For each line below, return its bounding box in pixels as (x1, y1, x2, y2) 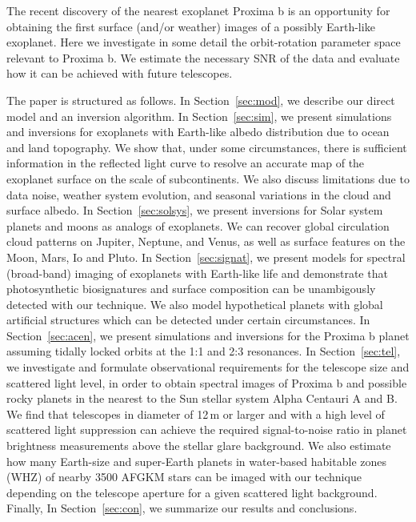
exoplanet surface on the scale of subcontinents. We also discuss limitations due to (6, 170, 410, 187)
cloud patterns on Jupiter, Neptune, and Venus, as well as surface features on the (6, 233, 406, 250)
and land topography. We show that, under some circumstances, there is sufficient (6, 139, 407, 155)
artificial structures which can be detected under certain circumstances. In (6, 311, 370, 328)
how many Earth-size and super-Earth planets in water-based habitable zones (6, 452, 386, 469)
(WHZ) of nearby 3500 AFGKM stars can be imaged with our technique (6, 468, 362, 485)
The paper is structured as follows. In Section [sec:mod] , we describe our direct (6, 91, 395, 108)
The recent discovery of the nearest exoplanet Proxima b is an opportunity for (6, 2, 390, 18)
